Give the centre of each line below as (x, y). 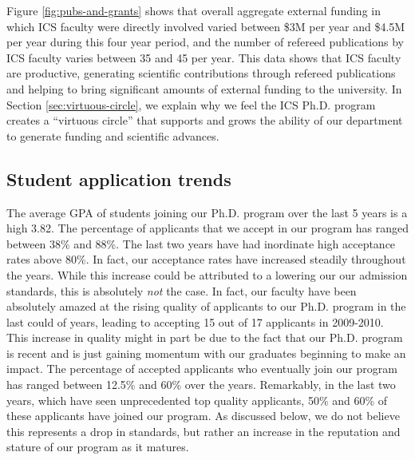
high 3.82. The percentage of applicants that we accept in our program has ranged (207, 228)
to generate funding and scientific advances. (113, 135)
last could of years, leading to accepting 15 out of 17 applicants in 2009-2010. (195, 321)
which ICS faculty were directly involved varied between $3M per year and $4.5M (206, 26)
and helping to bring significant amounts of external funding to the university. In (204, 88)
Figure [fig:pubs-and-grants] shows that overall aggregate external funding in (194, 10)
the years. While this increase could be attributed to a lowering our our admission (207, 274)
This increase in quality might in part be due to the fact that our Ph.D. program (205, 337)
